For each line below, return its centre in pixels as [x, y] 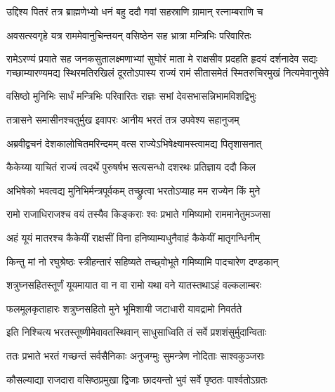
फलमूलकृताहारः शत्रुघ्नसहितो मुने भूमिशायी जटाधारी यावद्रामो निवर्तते [124, 308]
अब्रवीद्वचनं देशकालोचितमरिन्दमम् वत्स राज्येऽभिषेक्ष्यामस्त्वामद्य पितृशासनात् [134, 143]
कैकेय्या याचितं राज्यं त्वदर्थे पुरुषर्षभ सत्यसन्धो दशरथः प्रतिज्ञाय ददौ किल [131, 167]
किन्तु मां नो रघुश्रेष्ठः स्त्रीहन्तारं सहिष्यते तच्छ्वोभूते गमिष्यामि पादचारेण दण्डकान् [143, 261]
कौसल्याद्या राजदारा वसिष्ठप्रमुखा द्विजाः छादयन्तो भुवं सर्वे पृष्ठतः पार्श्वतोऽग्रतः [137, 379]
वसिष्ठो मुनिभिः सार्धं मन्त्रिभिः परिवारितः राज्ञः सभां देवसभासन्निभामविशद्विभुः [131, 96]
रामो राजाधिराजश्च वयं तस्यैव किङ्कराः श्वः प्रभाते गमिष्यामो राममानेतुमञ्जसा [138, 214]
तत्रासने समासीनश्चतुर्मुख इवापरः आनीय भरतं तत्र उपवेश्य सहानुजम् [123, 119]
